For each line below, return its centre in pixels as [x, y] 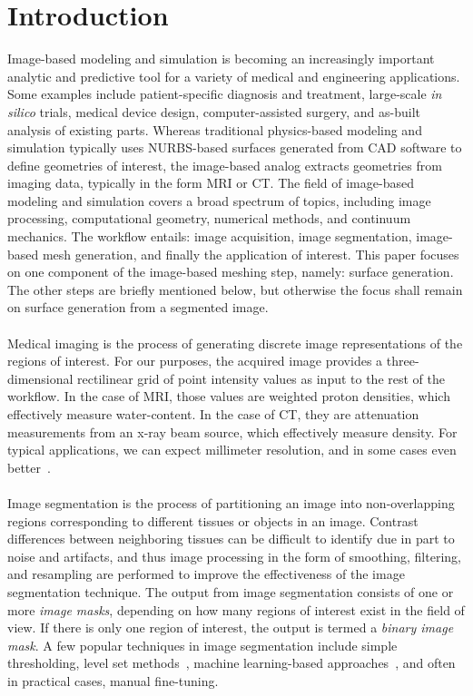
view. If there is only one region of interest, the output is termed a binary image [231, 627]
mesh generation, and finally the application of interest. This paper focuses [251, 254]
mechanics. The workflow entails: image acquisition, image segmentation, [210, 236]
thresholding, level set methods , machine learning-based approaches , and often [232, 663]
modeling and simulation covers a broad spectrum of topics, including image [219, 200]
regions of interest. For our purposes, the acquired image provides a [195, 361]
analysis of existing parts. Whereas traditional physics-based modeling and [215, 129]
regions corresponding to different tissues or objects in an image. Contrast [213, 520]
